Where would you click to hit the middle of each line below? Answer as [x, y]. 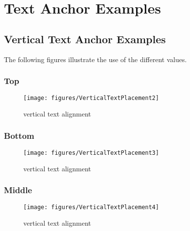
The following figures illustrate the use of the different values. [95, 59]
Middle [18, 190]
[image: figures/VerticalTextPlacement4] [91, 207]
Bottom [19, 135]
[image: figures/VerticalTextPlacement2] [91, 98]
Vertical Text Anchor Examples [85, 39]
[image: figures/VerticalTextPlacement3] [91, 153]
